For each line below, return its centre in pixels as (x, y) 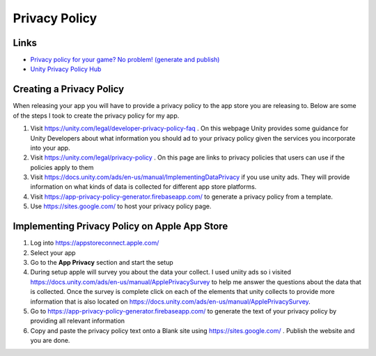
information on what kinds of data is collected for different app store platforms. (143, 187)
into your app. (50, 148)
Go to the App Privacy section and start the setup (102, 262)
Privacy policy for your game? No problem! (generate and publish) (125, 60)
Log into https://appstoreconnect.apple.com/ (95, 243)
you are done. (50, 341)
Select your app (53, 253)
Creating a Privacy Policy (69, 90)
